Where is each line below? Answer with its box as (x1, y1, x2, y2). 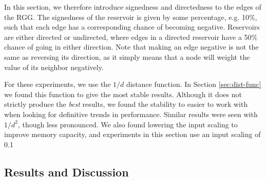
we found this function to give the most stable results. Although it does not (4, 88, 242, 99)
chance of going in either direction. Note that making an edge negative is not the (4, 41, 259, 52)
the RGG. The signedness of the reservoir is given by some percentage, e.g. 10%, (4, 11, 257, 22)
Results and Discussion (4, 164, 129, 179)
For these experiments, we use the (4, 79, 111, 89)
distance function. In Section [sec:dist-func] (126, 79, 261, 89)
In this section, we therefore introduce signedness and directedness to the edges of (4, 2, 261, 12)
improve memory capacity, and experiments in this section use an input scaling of (4, 129, 261, 140)
